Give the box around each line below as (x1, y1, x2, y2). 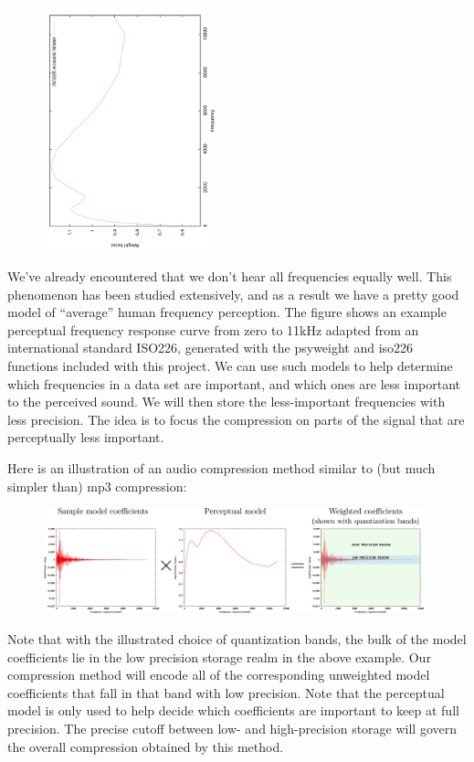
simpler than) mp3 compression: (7, 476, 187, 495)
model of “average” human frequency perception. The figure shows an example (7, 302, 447, 322)
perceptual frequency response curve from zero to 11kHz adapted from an (7, 320, 419, 339)
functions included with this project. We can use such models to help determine (7, 356, 453, 376)
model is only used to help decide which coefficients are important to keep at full (7, 701, 459, 720)
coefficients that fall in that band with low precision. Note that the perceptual (7, 683, 445, 702)
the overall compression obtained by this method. (7, 736, 284, 756)
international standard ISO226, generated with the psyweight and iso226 (7, 338, 414, 357)
